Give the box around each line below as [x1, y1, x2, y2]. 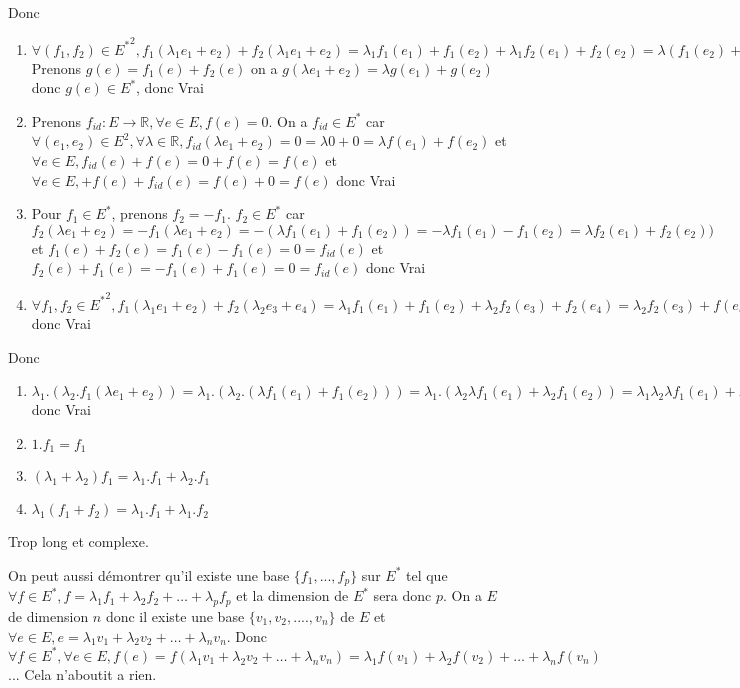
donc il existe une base [105, 606, 245, 627]
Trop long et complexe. [8, 531, 149, 552]
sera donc [373, 585, 432, 606]
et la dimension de [236, 585, 349, 606]
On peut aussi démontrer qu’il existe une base [8, 564, 290, 585]
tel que [405, 564, 448, 585]
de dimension [8, 606, 89, 627]
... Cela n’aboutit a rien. [8, 663, 157, 684]
